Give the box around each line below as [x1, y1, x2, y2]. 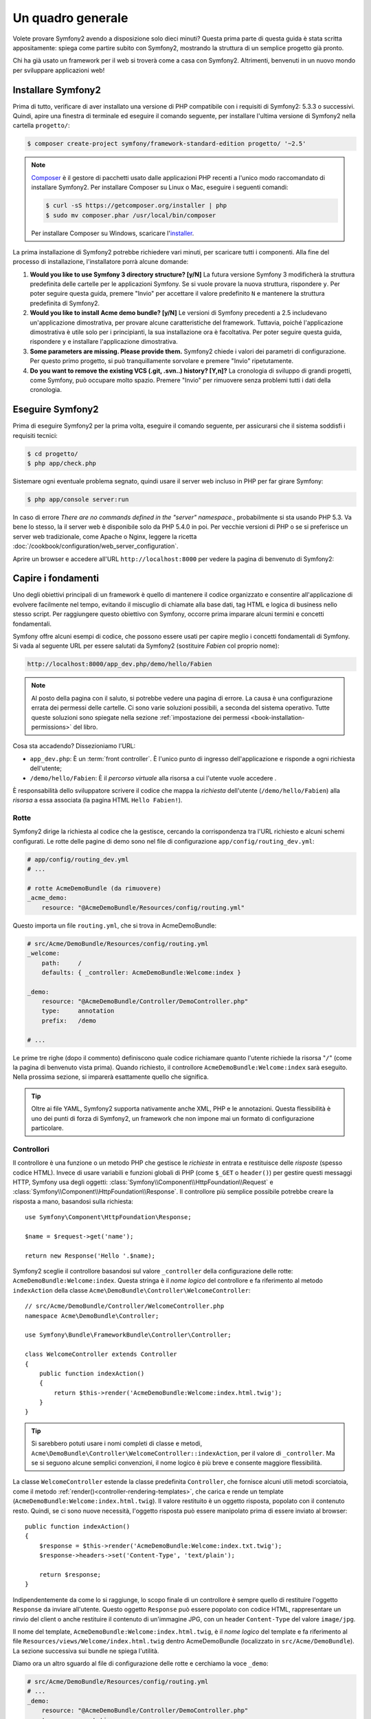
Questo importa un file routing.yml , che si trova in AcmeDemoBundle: [12, 921, 217, 930]
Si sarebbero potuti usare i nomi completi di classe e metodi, [31, 1439, 203, 1447]
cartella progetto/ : [12, 121, 70, 130]
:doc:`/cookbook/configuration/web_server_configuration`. [12, 542, 179, 550]
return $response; [38, 1570, 102, 1578]
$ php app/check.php [27, 459, 96, 468]
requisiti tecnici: [12, 431, 58, 439]
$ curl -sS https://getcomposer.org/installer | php [45, 201, 227, 210]
